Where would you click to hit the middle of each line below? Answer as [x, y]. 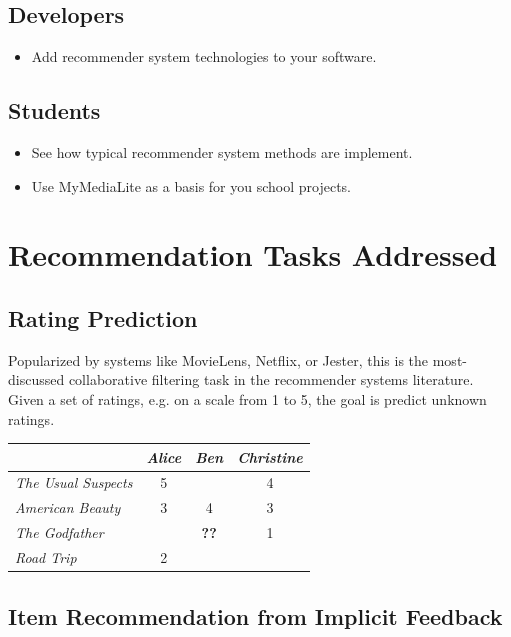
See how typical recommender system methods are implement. [222, 152]
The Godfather [59, 532]
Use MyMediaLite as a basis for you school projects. [191, 185]
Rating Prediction [103, 317]
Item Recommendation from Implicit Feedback [255, 615]
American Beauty [68, 507]
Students [54, 110]
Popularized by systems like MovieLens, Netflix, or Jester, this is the [218, 359]
